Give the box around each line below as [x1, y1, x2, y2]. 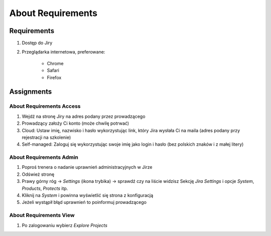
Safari [47, 68, 60, 74]
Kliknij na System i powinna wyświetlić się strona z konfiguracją [22, 192, 154, 198]
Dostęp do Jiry [22, 40, 53, 46]
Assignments [9, 88, 52, 96]
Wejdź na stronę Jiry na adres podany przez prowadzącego [22, 113, 146, 119]
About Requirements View [9, 212, 75, 219]
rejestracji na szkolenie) [22, 134, 71, 140]
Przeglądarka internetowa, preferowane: [22, 49, 105, 55]
